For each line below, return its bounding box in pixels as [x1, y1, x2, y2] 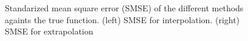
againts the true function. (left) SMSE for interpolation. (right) [5, 13, 240, 26]
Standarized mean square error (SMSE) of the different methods [5, 2, 244, 14]
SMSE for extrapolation [5, 25, 93, 37]
